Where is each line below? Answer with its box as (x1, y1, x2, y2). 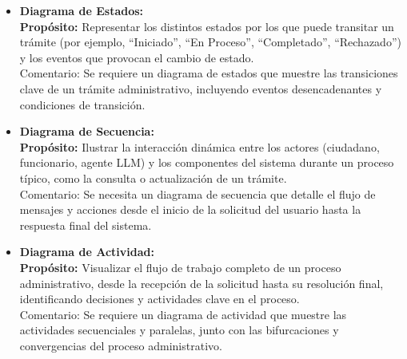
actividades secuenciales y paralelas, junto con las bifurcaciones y (19, 322, 339, 338)
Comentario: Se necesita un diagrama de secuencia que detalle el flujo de (19, 185, 376, 202)
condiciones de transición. (19, 96, 146, 112)
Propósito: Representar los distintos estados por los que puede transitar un (19, 18, 394, 34)
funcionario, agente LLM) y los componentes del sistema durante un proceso (19, 154, 394, 171)
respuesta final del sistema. (19, 216, 152, 233)
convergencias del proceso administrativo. (19, 337, 222, 353)
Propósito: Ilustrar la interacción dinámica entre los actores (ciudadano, (19, 138, 380, 155)
